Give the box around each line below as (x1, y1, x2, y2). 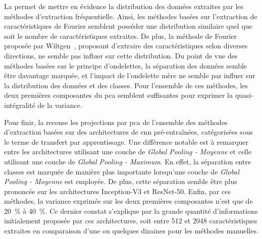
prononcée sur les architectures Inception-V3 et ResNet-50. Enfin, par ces (4, 186, 231, 196)
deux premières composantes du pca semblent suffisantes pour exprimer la (4, 90, 233, 100)
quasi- (235, 90, 253, 100)
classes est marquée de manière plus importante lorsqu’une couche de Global (4, 166, 239, 176)
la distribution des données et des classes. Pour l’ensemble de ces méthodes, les (4, 80, 248, 90)
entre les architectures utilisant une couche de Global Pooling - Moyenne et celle (4, 146, 252, 157)
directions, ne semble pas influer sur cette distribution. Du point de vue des (4, 50, 238, 61)
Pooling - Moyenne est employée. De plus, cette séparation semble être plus (4, 176, 237, 187)
